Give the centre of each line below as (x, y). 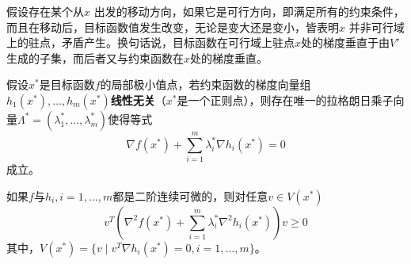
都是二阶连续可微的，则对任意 (190, 195)
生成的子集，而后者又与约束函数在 (95, 57)
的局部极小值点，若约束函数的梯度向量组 (205, 84)
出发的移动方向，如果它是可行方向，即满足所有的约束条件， (249, 11)
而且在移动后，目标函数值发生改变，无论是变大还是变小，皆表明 (173, 27)
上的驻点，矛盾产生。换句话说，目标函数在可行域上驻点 (150, 42)
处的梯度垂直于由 (346, 42)
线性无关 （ (138, 99)
